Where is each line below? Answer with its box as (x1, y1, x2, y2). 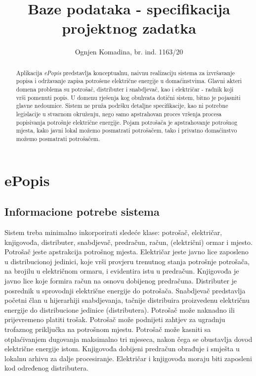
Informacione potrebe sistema (4, 204, 160, 219)
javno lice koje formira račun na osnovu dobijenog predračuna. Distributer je (4, 275, 237, 285)
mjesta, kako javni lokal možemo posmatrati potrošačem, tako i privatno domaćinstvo (16, 126, 237, 135)
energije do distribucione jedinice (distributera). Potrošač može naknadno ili (4, 304, 235, 315)
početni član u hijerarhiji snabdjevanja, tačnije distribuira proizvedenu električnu (4, 295, 250, 305)
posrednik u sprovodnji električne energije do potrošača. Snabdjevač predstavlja (4, 285, 246, 295)
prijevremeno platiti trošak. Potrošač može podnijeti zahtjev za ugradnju (4, 314, 225, 325)
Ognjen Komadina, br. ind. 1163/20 (75, 47, 183, 57)
